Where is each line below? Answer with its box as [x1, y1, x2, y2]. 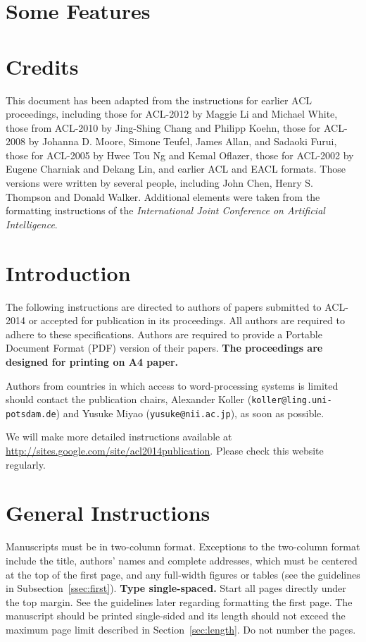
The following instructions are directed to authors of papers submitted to [6, 299, 322, 314]
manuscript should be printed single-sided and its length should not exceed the [6, 608, 346, 623]
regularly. [6, 457, 46, 471]
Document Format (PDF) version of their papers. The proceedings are [6, 340, 323, 355]
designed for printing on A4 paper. [6, 354, 178, 369]
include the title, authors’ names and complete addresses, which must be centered [6, 553, 358, 567]
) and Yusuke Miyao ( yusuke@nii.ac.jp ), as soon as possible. [56, 405, 324, 420]
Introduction [6, 258, 131, 287]
